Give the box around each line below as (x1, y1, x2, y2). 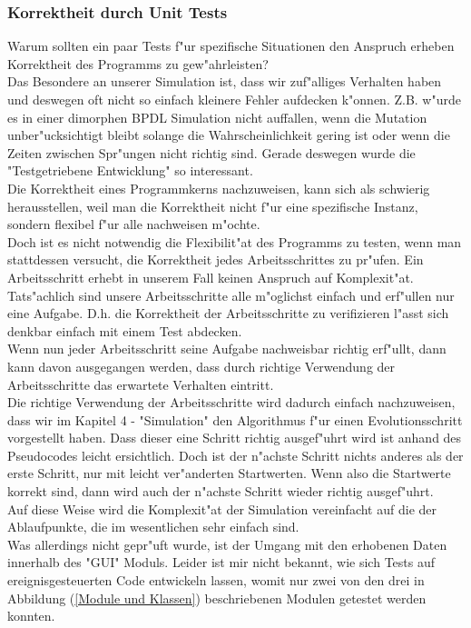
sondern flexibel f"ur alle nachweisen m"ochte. (7, 214, 260, 234)
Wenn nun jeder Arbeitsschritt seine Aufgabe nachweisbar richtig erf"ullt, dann (7, 339, 446, 358)
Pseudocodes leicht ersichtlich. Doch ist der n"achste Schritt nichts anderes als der (7, 445, 464, 464)
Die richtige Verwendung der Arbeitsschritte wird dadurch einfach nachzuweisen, (7, 393, 456, 412)
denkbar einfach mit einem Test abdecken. (7, 321, 242, 340)
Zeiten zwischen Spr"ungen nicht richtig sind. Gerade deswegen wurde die (7, 143, 416, 162)
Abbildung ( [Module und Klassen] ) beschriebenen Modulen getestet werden (7, 588, 427, 607)
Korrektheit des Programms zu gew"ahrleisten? (7, 54, 269, 73)
